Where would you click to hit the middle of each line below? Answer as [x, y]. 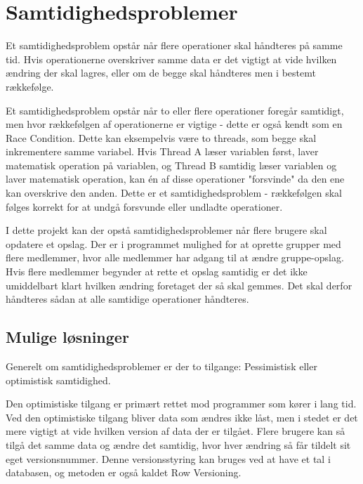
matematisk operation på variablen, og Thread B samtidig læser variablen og [171, 165]
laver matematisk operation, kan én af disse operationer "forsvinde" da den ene [175, 179]
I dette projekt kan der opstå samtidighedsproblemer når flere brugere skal [166, 230]
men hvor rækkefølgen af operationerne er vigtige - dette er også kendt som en [174, 124]
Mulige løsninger [67, 337]
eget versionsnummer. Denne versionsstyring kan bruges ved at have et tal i [168, 458]
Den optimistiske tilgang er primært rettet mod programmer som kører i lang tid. [181, 404]
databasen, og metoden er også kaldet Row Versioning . [124, 472]
